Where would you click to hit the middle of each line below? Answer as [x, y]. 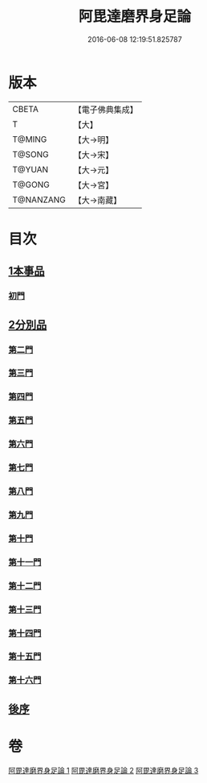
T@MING [30, 139]
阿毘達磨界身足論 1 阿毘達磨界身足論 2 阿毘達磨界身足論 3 [103, 770]
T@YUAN [30, 169]
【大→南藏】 [97, 200]
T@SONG [31, 154]
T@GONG [31, 184]
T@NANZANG [39, 200]
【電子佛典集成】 [106, 110]
